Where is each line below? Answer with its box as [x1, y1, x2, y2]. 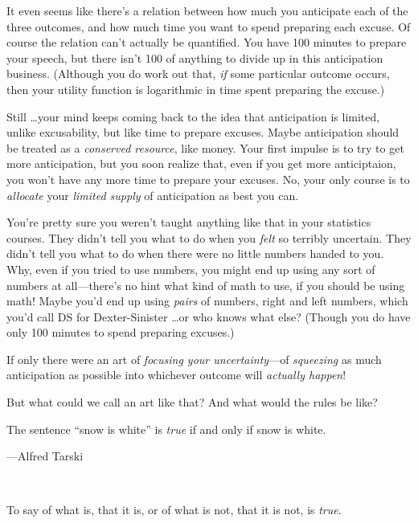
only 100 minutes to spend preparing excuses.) [6, 324, 235, 341]
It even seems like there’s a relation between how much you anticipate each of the [6, 2, 408, 18]
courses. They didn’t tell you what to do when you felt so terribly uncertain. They [6, 229, 412, 246]
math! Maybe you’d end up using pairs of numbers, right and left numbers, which [6, 292, 408, 309]
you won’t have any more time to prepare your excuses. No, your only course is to [6, 170, 410, 187]
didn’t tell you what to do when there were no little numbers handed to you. [6, 245, 384, 262]
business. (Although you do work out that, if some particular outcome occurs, [6, 65, 390, 82]
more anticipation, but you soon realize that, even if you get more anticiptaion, [6, 155, 396, 172]
